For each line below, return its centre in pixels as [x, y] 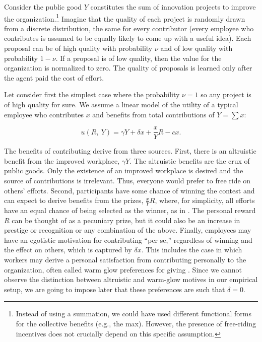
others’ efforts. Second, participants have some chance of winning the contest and [129, 190]
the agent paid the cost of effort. [54, 77]
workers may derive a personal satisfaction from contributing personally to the [125, 260]
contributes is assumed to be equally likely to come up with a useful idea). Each [128, 38]
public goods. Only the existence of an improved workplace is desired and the [124, 170]
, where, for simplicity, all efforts [205, 200]
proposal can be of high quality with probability [78, 48]
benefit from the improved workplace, [62, 160]
